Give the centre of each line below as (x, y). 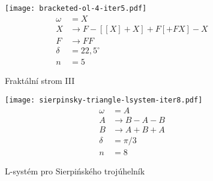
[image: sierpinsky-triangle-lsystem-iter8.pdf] (104, 100)
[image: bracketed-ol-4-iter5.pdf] (76, 8)
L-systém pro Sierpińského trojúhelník (75, 171)
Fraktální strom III (40, 81)
